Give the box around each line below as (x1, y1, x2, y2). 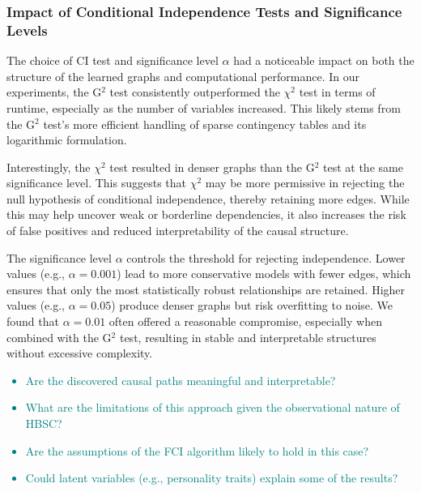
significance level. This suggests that (6, 174, 187, 191)
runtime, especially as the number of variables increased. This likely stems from (6, 99, 401, 116)
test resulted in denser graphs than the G (109, 158, 315, 175)
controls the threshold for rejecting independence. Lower (126, 249, 406, 266)
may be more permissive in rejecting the (205, 174, 405, 191)
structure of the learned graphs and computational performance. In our (6, 67, 360, 84)
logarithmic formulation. (6, 131, 127, 148)
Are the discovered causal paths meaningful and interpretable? (25, 371, 336, 388)
